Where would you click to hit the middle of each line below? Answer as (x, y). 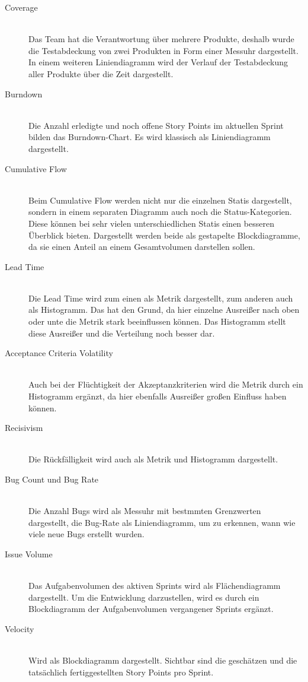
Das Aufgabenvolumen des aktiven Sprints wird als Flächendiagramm (155, 586)
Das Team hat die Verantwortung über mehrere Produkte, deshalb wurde (161, 39)
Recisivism (24, 428)
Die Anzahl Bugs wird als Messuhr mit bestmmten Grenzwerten (145, 511)
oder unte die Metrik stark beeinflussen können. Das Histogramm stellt (157, 321)
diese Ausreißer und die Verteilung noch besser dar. (122, 333)
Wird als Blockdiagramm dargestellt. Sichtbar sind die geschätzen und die (163, 660)
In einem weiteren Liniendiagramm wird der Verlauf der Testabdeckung (158, 62)
